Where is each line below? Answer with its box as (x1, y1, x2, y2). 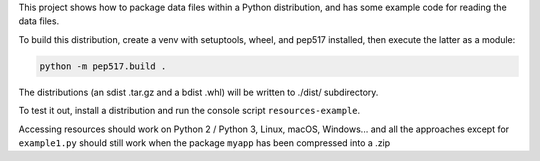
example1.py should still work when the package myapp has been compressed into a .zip (18, 136, 391, 149)
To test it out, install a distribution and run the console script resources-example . (18, 105, 361, 117)
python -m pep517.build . (39, 60, 167, 72)
